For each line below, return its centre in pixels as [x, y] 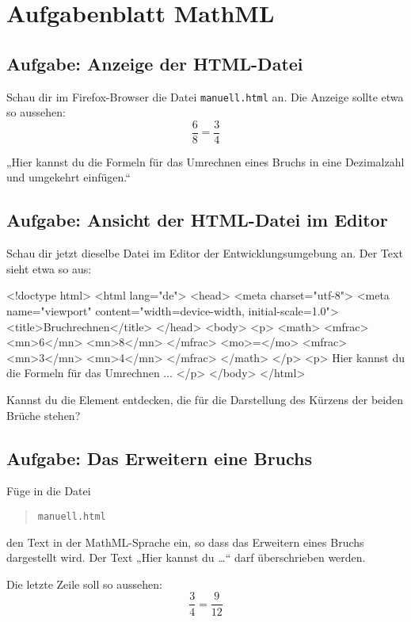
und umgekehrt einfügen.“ [68, 177]
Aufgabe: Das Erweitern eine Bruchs [160, 458]
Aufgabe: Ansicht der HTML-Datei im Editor [197, 220]
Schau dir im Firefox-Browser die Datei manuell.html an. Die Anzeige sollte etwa [205, 96]
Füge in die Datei [49, 491]
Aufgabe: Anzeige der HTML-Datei [155, 63]
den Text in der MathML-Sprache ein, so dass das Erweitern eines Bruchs [185, 542]
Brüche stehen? [44, 415]
